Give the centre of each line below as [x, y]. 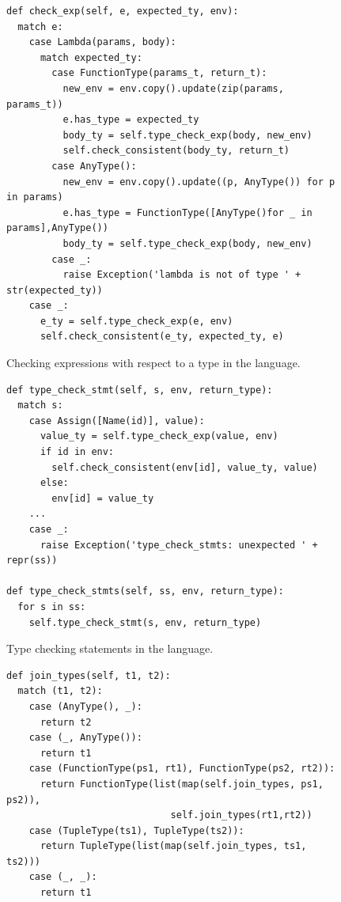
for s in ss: [52, 606]
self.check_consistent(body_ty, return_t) [176, 151]
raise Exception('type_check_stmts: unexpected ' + [179, 545]
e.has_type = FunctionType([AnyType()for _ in [188, 212]
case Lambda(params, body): [102, 42]
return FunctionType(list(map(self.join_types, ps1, [182, 784]
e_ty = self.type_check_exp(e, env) [136, 321]
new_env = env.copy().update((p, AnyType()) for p [199, 182]
